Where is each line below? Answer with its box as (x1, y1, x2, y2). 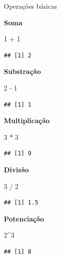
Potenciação (4, 213, 44, 223)
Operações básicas (4, 1, 57, 11)
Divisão (4, 164, 29, 174)
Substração (4, 66, 41, 76)
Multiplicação (4, 115, 50, 126)
